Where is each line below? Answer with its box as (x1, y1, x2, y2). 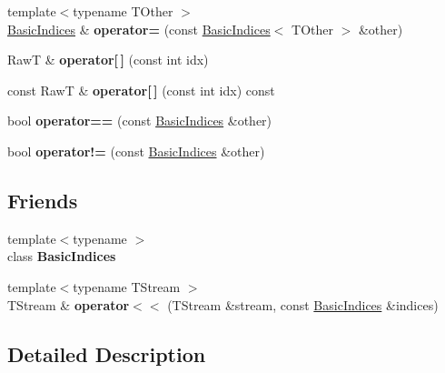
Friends (7, 186, 78, 214)
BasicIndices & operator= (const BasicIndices (7, 19, 271, 38)
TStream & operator (7, 295, 130, 314)
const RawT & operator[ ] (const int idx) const (7, 80, 275, 99)
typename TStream (73, 277, 181, 296)
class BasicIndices (7, 247, 116, 266)
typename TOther (73, 2, 173, 20)
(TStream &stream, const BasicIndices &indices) (167, 295, 439, 314)
